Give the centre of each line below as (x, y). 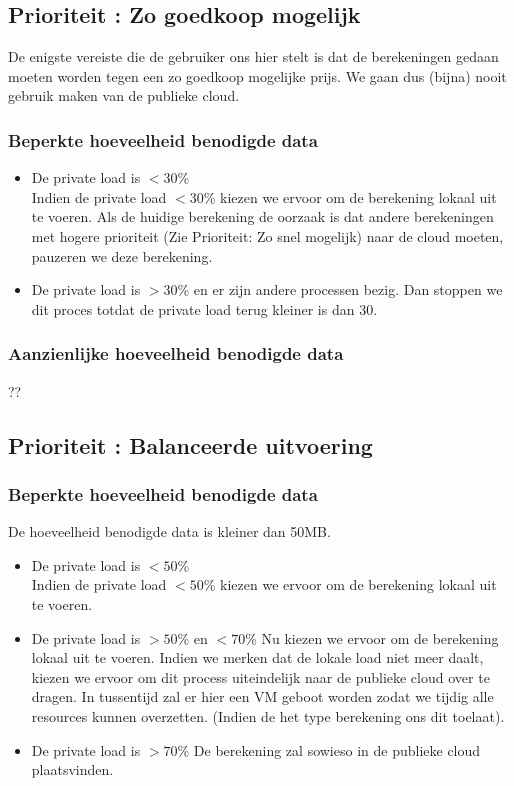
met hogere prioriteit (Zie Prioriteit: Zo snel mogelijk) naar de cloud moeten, (267, 235)
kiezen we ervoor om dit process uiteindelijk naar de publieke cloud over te (260, 676)
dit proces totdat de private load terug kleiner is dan (193, 308)
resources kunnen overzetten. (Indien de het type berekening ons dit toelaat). (268, 715)
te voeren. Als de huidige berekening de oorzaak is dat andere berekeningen (262, 216)
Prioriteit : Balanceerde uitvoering (190, 444)
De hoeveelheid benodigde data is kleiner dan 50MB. (169, 531)
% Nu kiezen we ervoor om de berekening (372, 637)
